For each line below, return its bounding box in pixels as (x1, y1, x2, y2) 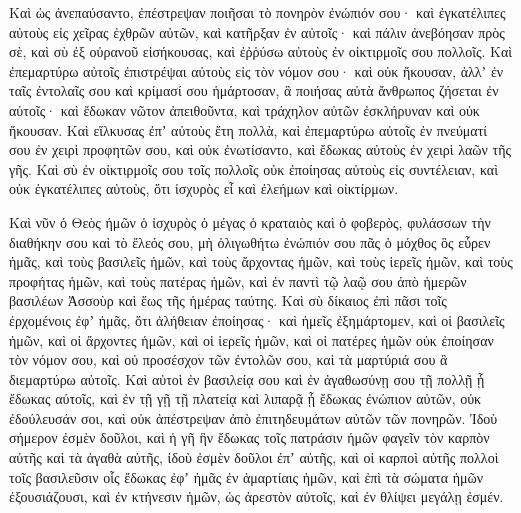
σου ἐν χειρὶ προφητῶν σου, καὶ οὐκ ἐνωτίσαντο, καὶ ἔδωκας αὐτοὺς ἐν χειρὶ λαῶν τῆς (9, 139, 512, 160)
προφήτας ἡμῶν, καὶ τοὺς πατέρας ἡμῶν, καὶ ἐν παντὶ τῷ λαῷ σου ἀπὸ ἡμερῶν (9, 270, 467, 291)
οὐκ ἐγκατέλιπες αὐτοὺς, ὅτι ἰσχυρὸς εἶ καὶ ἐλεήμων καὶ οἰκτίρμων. (9, 178, 399, 199)
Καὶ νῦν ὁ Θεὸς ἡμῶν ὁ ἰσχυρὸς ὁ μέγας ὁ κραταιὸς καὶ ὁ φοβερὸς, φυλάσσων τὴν (9, 211, 491, 232)
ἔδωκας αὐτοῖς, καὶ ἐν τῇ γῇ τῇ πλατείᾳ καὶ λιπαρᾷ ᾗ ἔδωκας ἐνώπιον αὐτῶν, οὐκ (9, 388, 482, 409)
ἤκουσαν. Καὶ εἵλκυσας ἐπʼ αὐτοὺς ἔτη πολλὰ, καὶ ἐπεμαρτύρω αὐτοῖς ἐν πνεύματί (9, 119, 488, 140)
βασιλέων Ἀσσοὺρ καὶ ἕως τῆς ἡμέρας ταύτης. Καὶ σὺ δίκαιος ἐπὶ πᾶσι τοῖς (9, 290, 447, 311)
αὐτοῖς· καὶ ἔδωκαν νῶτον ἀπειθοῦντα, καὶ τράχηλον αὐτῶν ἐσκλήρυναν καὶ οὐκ (9, 99, 480, 120)
